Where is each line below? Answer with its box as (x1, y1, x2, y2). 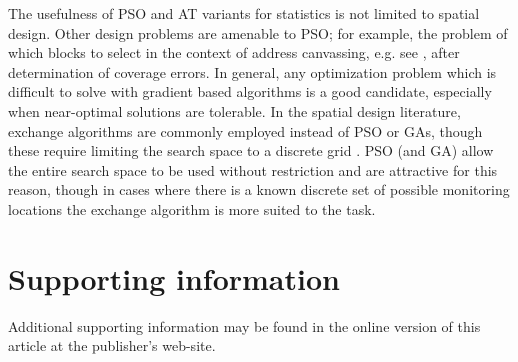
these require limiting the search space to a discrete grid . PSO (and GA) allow (8, 140, 494, 161)
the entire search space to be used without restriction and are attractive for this (8, 159, 498, 180)
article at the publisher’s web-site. (8, 335, 216, 356)
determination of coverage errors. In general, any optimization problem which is (8, 61, 497, 82)
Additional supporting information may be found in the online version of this (8, 315, 481, 336)
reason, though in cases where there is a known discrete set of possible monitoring (8, 179, 510, 200)
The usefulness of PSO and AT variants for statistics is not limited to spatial (8, 3, 480, 23)
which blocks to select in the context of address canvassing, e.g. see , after (8, 42, 460, 63)
